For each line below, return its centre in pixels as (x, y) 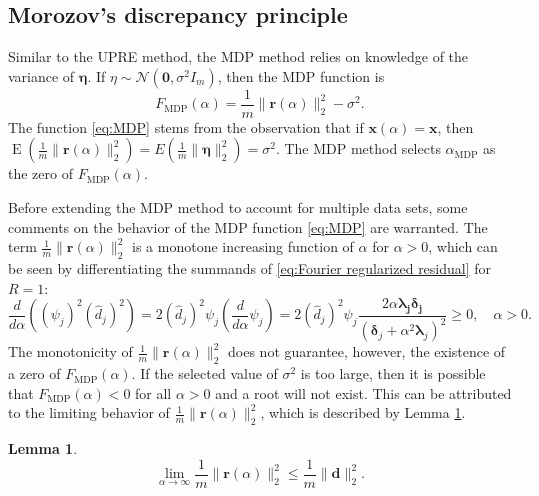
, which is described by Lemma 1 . (363, 412)
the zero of (40, 173)
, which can (463, 246)
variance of (41, 75)
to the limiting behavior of (89, 412)
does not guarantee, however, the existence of (367, 351)
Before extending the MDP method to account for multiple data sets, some (238, 207)
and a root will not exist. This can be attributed (363, 392)
